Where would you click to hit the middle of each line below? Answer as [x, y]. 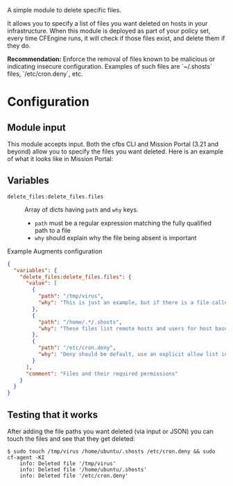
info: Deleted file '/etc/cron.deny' [74, 476]
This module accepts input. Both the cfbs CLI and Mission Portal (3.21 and [113, 144]
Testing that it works [53, 415]
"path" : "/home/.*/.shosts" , [80, 322]
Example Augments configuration [55, 251]
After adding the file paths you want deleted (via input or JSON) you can [110, 431]
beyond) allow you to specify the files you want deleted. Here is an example [115, 151]
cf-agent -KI [26, 458]
